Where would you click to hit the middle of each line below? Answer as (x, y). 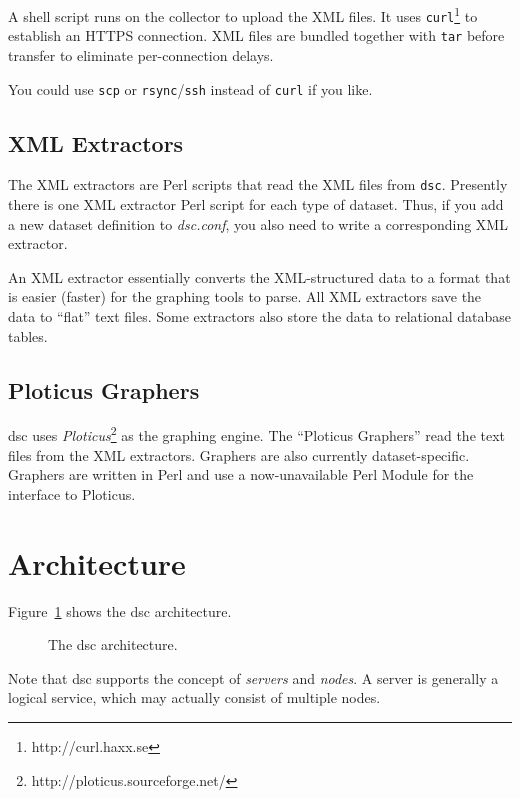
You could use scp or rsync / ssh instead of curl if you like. (190, 88)
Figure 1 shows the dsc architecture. (120, 610)
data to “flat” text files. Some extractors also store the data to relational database (259, 316)
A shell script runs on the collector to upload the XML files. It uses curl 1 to (243, 14)
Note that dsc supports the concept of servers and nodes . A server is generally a (253, 677)
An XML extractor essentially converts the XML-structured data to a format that (259, 276)
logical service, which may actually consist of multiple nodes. (194, 697)
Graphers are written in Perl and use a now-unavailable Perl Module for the (241, 474)
